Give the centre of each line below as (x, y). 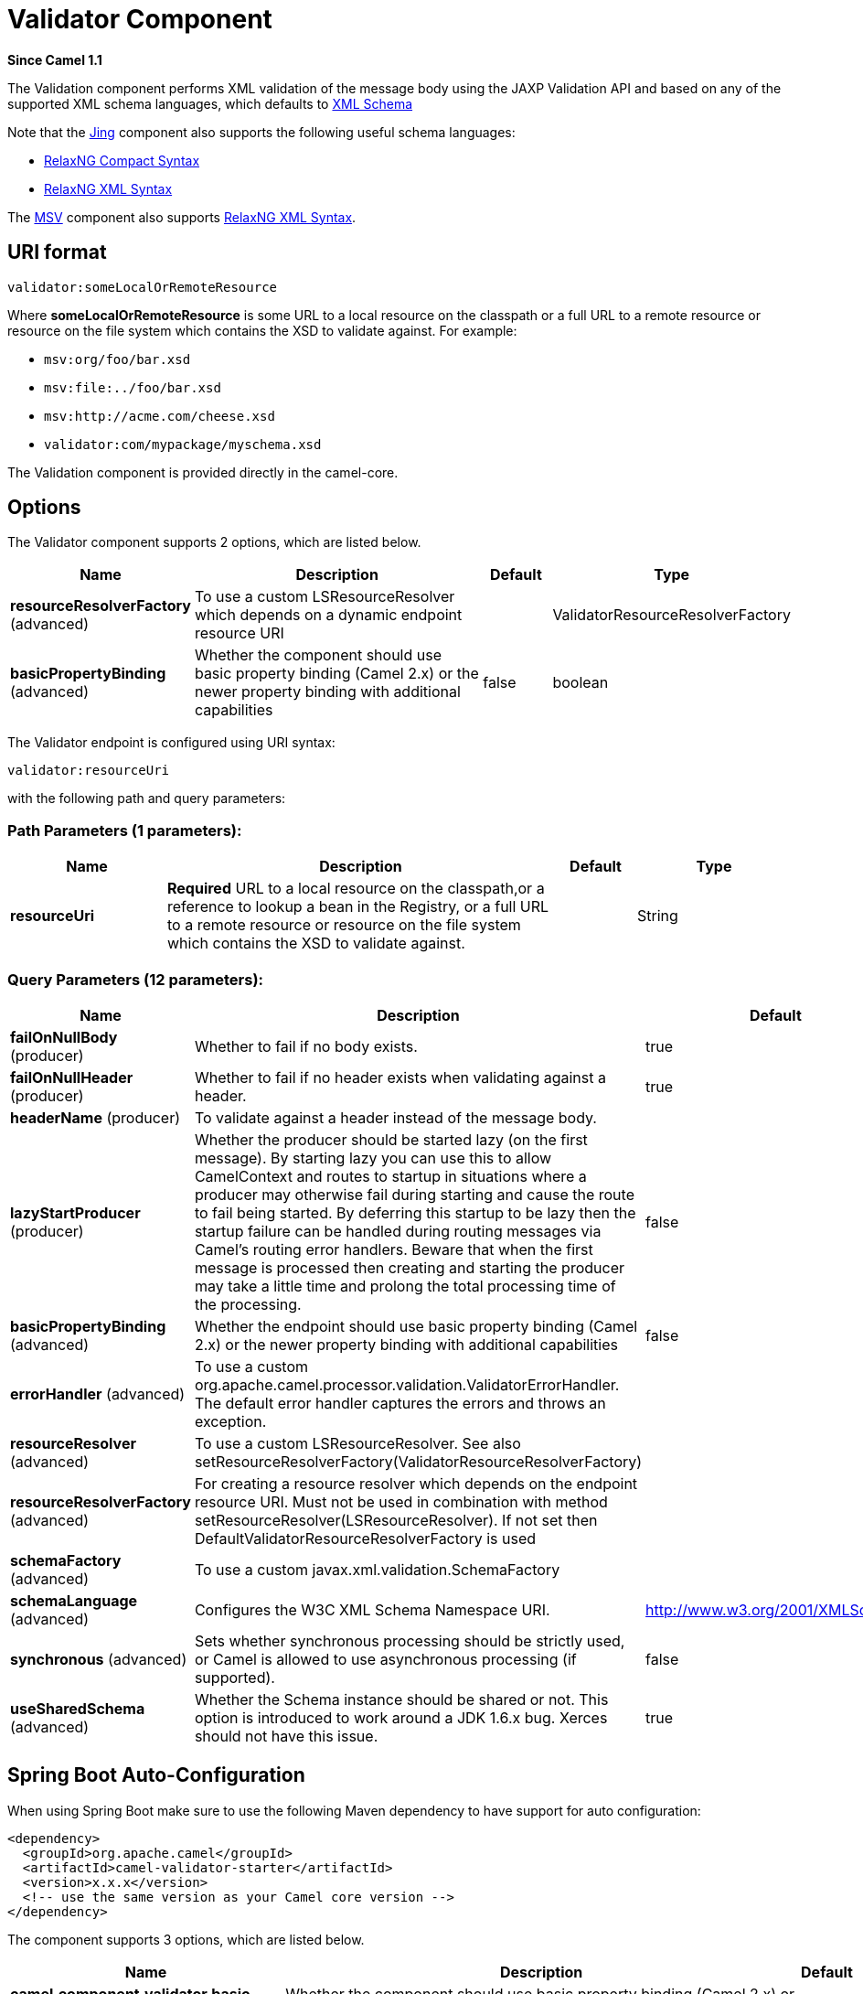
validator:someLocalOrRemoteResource (143, 287)
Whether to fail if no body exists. (306, 1046)
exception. (230, 1421)
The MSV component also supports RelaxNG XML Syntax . (182, 217)
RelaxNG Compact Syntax (122, 160)
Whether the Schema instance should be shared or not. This (401, 1699)
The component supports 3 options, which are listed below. (186, 1939)
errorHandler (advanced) (98, 1394)
